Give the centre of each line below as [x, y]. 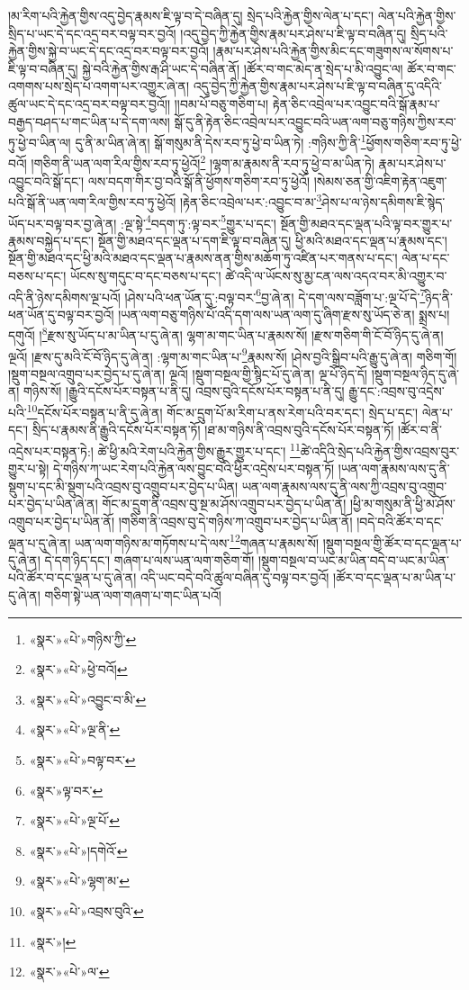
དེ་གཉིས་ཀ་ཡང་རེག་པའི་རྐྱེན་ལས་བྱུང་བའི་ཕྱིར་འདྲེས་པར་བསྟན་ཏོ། [194, 468]
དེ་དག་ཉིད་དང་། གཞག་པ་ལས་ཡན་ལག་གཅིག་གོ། [149, 559]
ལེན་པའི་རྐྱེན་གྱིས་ [417, 15]
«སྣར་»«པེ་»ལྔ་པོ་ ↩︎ [74, 820]
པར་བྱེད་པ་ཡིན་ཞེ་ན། [53, 504]
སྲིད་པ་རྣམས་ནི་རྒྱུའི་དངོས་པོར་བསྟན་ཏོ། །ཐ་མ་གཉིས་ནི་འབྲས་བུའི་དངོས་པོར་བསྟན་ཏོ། [213, 430]
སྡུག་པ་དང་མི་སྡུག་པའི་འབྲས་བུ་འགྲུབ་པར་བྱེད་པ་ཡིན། [123, 486]
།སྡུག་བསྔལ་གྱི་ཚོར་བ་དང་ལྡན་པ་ [392, 542]
